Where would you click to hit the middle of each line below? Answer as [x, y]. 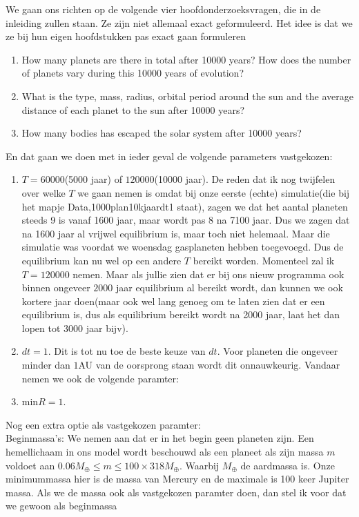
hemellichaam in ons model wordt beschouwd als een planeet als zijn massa [165, 452]
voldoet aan [30, 465]
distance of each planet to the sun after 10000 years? [133, 109]
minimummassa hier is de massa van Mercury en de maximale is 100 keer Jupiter [177, 479]
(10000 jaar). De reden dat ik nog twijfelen [245, 179]
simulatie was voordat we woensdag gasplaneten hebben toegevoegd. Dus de [183, 247]
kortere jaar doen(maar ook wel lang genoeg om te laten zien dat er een [173, 301]
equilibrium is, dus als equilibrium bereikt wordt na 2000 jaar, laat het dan [181, 314]
